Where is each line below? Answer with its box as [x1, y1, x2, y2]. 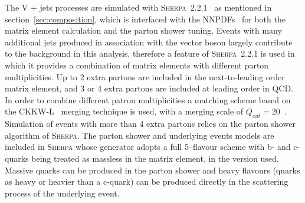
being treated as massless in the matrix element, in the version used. [31, 152, 279, 164]
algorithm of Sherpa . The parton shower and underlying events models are [5, 129, 274, 141]
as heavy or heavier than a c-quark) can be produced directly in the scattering [5, 175, 288, 188]
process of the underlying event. [5, 186, 120, 199]
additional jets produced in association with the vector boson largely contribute [5, 35, 293, 48]
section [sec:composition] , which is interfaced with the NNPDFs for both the [5, 12, 286, 25]
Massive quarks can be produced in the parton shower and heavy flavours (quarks [5, 163, 300, 176]
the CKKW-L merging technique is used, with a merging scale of [5, 105, 244, 117]
